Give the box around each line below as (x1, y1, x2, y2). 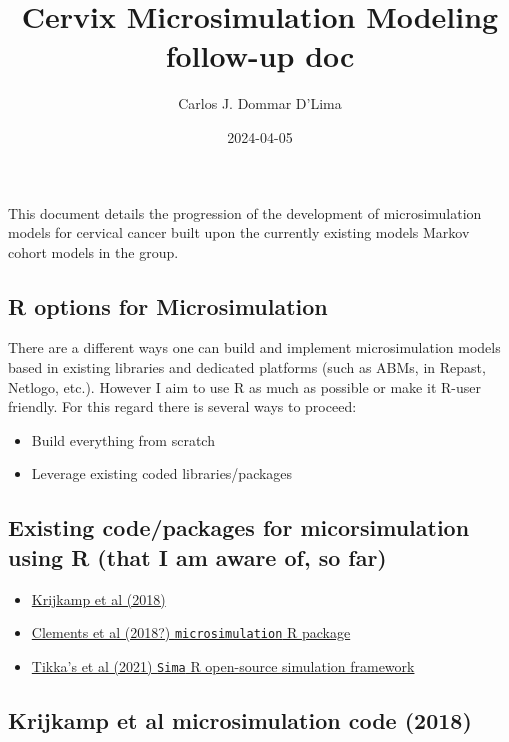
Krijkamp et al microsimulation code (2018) (8, 704, 472, 735)
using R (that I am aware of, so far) (8, 541, 387, 572)
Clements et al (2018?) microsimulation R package (31, 622, 351, 643)
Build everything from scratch (31, 429, 215, 450)
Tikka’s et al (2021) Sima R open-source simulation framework (31, 655, 415, 676)
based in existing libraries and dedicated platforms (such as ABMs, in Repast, (8, 357, 486, 378)
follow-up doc (165, 35, 355, 76)
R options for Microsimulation (8, 290, 328, 321)
